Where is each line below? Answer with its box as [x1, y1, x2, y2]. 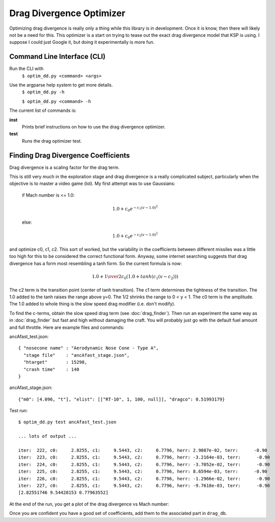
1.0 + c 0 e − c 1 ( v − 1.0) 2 [112, 205, 158, 213]
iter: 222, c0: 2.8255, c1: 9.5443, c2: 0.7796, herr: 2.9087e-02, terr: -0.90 [18, 447, 267, 453]
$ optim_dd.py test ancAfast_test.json [18, 419, 117, 425]
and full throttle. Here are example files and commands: [9, 324, 125, 330]
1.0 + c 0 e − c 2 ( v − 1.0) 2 [112, 232, 158, 240]
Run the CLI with [9, 66, 44, 72]
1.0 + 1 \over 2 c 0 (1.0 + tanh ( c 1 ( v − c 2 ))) [91, 274, 178, 281]
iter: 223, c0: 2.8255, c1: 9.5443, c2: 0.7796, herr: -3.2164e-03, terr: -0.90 [18, 454, 270, 461]
